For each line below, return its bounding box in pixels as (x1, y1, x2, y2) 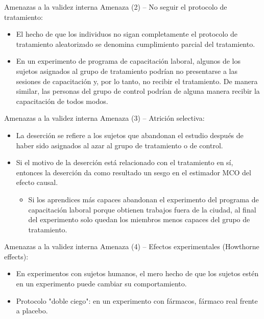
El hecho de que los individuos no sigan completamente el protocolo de (16, 29, 238, 39)
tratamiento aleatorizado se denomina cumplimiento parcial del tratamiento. (16, 38, 255, 49)
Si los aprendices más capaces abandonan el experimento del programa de (28, 194, 259, 204)
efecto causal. (16, 177, 58, 188)
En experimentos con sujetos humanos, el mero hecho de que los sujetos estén (16, 268, 259, 279)
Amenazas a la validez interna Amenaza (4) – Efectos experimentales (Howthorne (4, 241, 259, 252)
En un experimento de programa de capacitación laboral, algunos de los (16, 56, 241, 66)
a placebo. (16, 305, 48, 316)
